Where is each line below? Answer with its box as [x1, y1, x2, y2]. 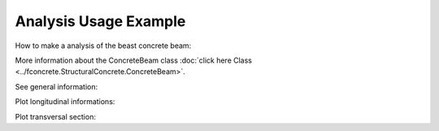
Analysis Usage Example [15, 12, 186, 30]
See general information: [15, 81, 98, 91]
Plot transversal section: [15, 111, 97, 121]
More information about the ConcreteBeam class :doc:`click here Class [15, 55, 252, 65]
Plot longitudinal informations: [15, 97, 115, 107]
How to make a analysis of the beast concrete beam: [15, 41, 192, 50]
